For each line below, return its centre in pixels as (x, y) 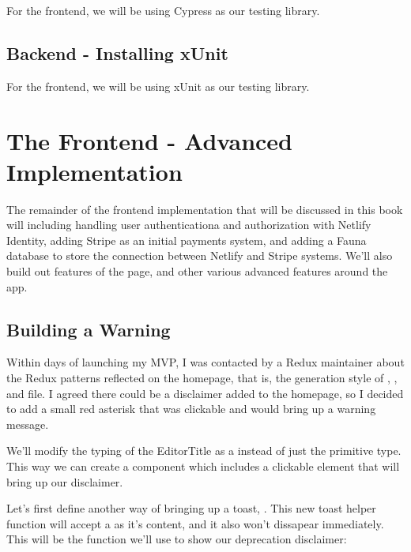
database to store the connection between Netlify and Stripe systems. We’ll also (200, 255)
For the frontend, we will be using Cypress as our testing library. (163, 10)
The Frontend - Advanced (149, 140)
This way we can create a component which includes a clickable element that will (203, 466)
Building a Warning (89, 329)
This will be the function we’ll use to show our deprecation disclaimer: (177, 539)
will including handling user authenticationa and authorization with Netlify (189, 225)
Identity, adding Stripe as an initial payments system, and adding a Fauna (187, 240)
